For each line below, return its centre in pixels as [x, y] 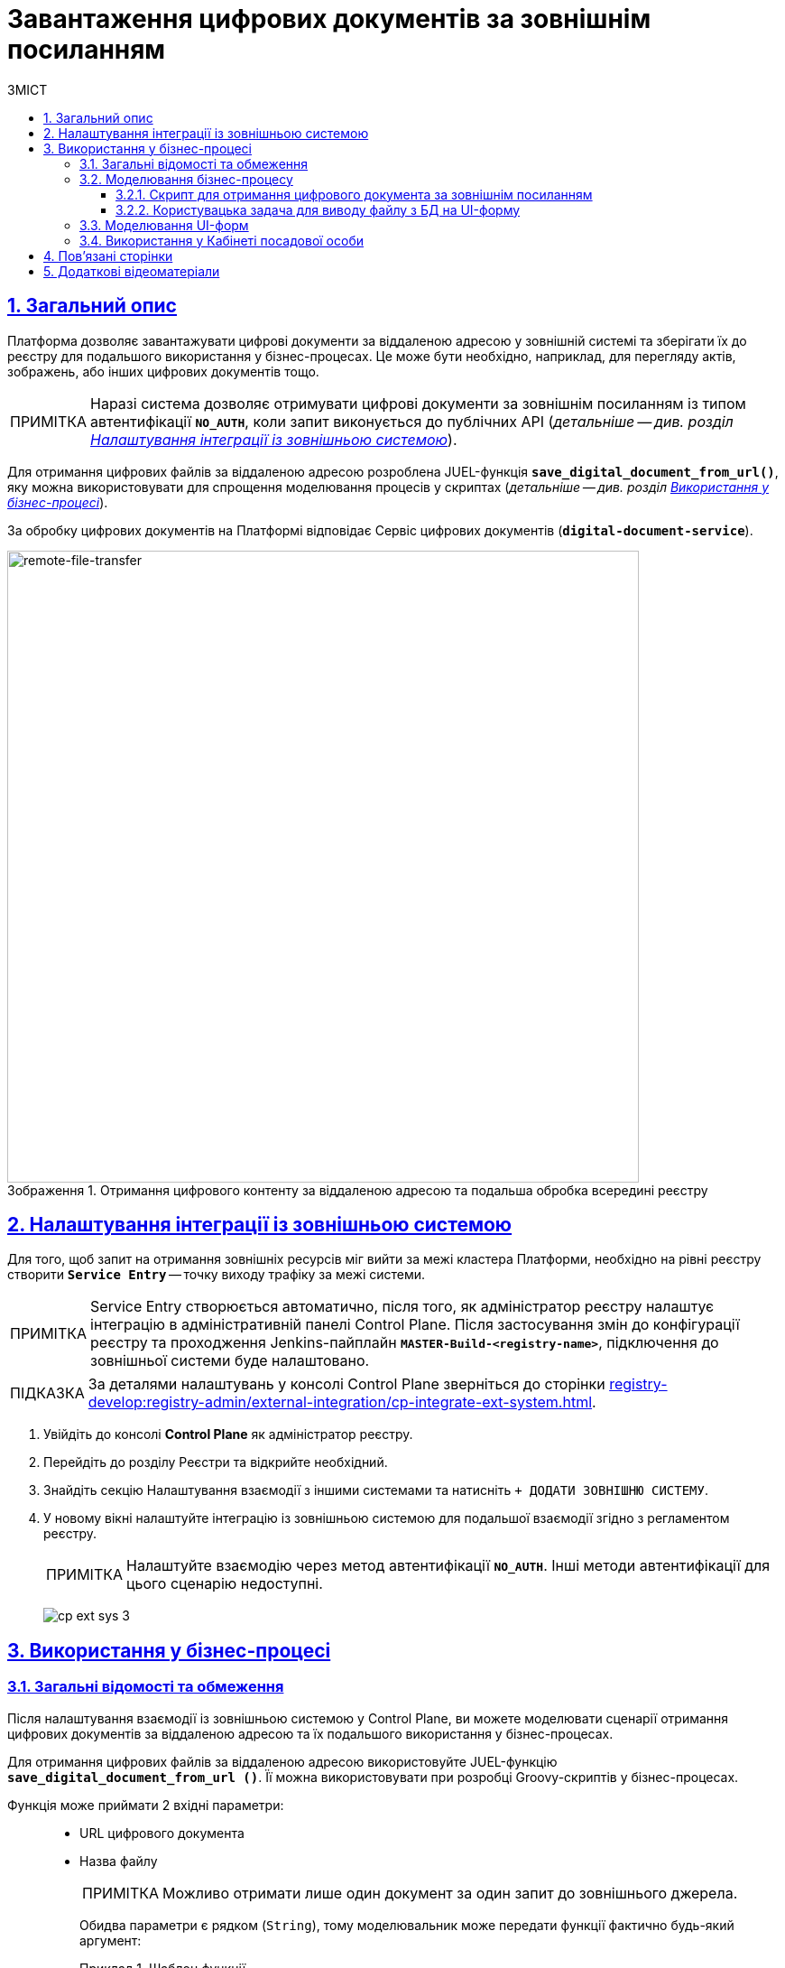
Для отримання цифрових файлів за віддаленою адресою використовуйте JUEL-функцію [282, 1761]
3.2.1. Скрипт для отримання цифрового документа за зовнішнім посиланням [354, 194]
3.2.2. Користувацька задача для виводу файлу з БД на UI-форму [318, 209]
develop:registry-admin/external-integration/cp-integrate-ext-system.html [340, 1402]
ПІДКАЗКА [47, 1393]
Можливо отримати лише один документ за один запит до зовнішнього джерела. [450, 1893]
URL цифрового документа [162, 1833]
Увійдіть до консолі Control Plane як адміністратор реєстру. [228, 1434]
